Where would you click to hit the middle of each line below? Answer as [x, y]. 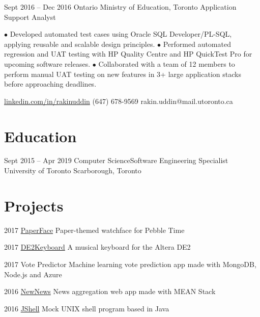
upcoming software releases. [47, 63]
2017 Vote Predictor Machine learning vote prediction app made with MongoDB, [130, 264]
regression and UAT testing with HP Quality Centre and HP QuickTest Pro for [128, 54]
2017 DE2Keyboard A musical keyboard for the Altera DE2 [97, 247]
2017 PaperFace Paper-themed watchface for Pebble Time [94, 230]
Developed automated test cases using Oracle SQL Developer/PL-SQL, [121, 34]
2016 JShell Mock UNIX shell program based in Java [87, 308]
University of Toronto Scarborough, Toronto [73, 170]
